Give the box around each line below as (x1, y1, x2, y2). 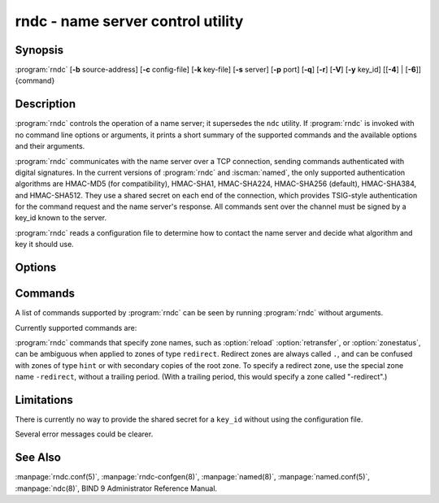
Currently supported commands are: (15, 323, 137, 332)
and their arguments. (15, 141, 85, 151)
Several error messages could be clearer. (15, 429, 154, 439)
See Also (15, 451, 61, 465)
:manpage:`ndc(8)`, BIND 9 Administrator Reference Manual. (15, 483, 218, 493)
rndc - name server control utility (15, 12, 244, 30)
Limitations (15, 392, 73, 406)
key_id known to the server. (15, 213, 107, 223)
